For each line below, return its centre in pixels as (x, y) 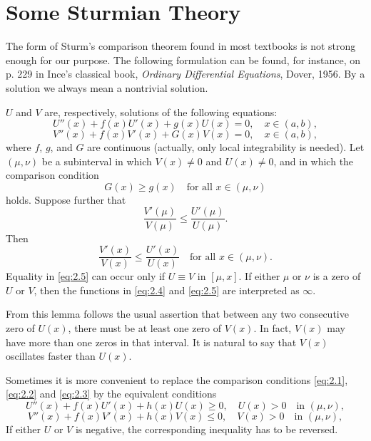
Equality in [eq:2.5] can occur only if (86, 276)
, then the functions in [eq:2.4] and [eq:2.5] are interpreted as (167, 290)
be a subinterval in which (97, 161)
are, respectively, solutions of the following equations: (161, 111)
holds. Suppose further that (66, 199)
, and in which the (314, 161)
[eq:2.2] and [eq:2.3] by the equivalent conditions (111, 394)
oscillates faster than (51, 356)
